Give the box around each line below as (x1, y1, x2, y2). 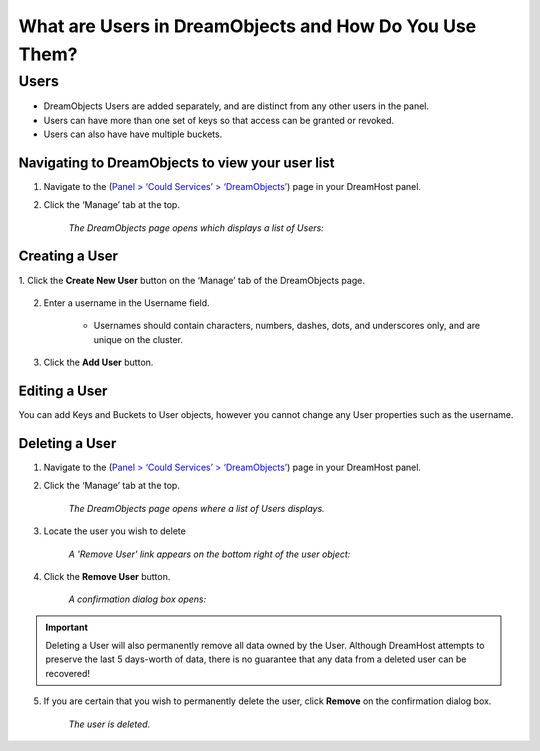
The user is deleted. (68, 718, 151, 730)
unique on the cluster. (93, 333, 184, 345)
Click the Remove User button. (43, 570, 171, 582)
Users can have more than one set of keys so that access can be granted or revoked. (43, 114, 395, 126)
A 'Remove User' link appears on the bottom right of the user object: (68, 548, 351, 560)
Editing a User (18, 382, 108, 399)
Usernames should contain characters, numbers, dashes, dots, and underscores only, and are (93, 320, 480, 332)
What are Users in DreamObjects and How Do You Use (18, 15, 477, 37)
